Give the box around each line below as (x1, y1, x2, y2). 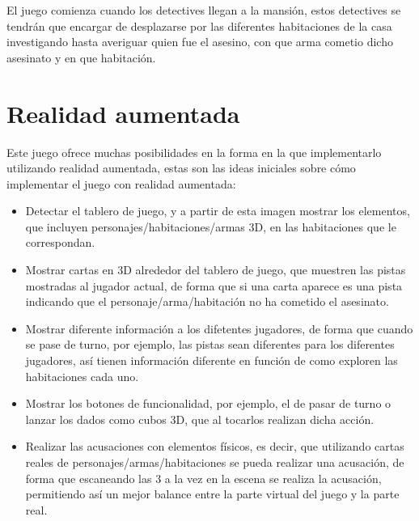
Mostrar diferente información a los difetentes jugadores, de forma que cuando (25, 320, 413, 337)
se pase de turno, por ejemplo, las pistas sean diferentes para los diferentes (25, 336, 395, 353)
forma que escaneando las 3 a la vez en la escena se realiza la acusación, (25, 469, 382, 486)
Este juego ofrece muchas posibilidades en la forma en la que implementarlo (6, 143, 382, 160)
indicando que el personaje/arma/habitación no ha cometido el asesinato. (25, 293, 389, 310)
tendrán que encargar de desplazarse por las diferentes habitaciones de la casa (6, 17, 392, 34)
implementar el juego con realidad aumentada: (6, 175, 236, 192)
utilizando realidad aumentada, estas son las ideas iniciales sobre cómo (6, 159, 356, 176)
